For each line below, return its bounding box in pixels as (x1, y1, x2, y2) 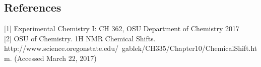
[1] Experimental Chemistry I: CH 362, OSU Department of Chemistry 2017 (4, 23, 239, 34)
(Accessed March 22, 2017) (14, 52, 97, 63)
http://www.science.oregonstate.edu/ (4, 43, 118, 53)
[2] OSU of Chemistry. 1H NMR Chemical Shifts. (4, 33, 156, 43)
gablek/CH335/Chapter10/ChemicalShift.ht (121, 43, 257, 53)
